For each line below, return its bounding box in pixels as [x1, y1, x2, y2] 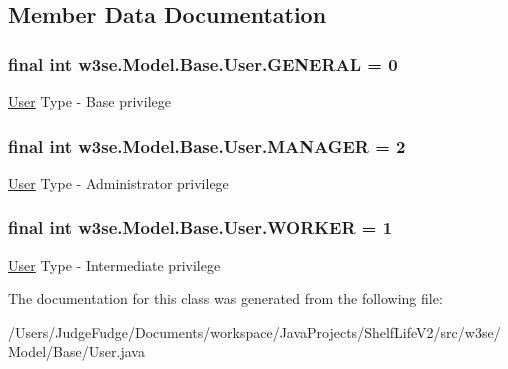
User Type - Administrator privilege [8, 172, 229, 193]
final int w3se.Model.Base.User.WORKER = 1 [8, 215, 393, 240]
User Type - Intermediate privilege [8, 254, 221, 275]
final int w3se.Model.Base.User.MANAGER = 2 [8, 133, 406, 158]
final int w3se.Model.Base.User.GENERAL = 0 [8, 51, 398, 76]
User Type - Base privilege [8, 91, 171, 111]
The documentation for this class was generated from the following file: [8, 288, 443, 309]
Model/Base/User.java [8, 341, 145, 362]
